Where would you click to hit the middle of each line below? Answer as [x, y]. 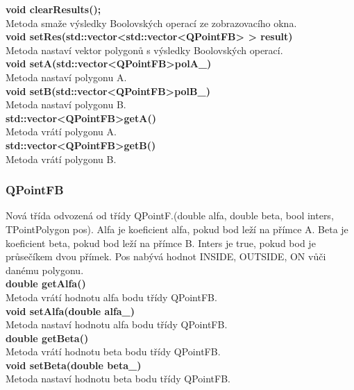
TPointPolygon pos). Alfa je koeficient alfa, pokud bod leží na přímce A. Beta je [177, 229]
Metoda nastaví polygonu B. [66, 104]
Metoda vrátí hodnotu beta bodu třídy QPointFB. [113, 351]
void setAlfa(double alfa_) [70, 311]
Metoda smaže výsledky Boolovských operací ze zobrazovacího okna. [151, 23]
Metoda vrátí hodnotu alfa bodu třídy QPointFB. [111, 297]
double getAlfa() [46, 283]
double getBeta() [47, 338]
